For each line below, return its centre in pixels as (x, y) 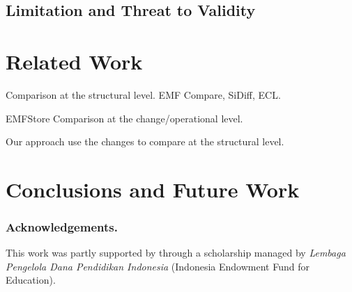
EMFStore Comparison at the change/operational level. (124, 118)
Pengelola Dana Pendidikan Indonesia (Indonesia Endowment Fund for (158, 266)
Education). (31, 280)
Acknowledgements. (62, 226)
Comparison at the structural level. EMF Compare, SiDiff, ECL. (143, 94)
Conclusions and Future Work (153, 189)
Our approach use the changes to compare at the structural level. (145, 141)
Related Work (74, 61)
